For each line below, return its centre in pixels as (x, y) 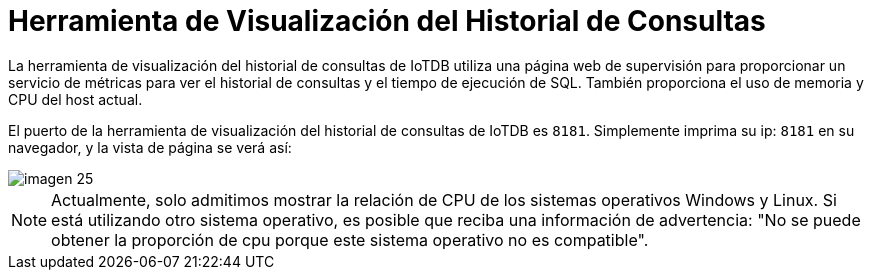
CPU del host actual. (75, 99)
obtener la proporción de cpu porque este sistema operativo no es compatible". (350, 239)
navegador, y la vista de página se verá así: (150, 147)
